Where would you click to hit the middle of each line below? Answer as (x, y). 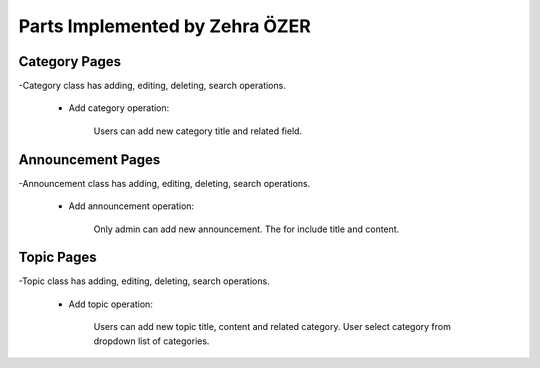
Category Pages (70, 61)
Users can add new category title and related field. (198, 131)
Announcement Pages (89, 159)
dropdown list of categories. (151, 341)
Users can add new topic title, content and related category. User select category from (272, 327)
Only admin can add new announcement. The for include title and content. (246, 229)
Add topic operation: (111, 304)
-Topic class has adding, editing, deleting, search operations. (144, 281)
